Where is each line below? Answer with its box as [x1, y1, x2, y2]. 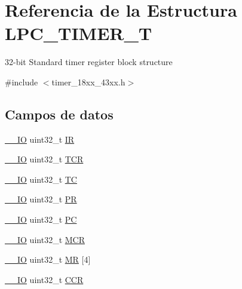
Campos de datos [5, 104, 114, 123]
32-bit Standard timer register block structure [5, 56, 173, 68]
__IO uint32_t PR [5, 193, 77, 205]
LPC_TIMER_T [5, 21, 152, 45]
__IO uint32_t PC [5, 213, 77, 226]
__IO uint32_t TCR [5, 153, 84, 165]
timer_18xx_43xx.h [51, 75, 125, 88]
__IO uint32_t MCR [5, 233, 85, 245]
